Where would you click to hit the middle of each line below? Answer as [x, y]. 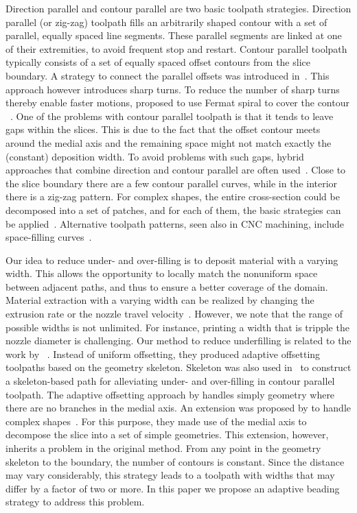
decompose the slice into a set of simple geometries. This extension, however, [167, 434]
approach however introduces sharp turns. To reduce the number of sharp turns [173, 89]
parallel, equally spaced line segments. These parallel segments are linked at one [174, 35]
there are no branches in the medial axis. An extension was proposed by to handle [178, 408]
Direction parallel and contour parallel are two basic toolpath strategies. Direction [178, 8]
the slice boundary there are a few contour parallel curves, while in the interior [172, 183]
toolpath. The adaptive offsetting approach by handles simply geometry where [170, 394]
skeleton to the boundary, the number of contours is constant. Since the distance [175, 461]
